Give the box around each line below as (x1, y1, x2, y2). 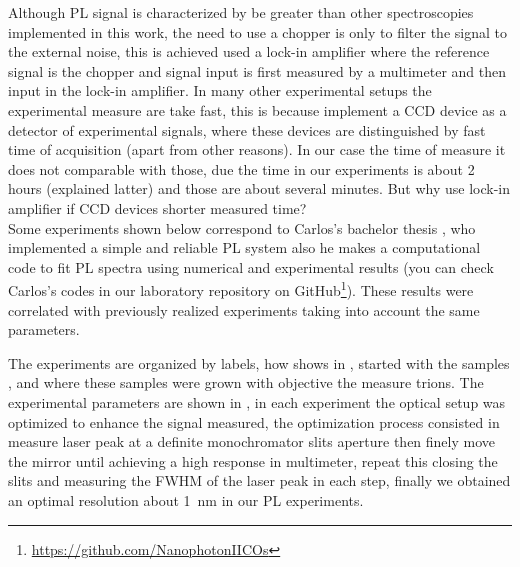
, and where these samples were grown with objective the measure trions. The (8, 372, 484, 393)
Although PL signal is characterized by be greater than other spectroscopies (8, 2, 474, 22)
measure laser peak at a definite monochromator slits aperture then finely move (8, 431, 496, 452)
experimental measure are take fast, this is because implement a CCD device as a (8, 99, 507, 120)
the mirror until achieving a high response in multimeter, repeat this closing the (8, 450, 498, 471)
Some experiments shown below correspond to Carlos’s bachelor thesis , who (8, 217, 476, 238)
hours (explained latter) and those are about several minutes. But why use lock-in (8, 178, 511, 199)
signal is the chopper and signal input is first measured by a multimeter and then (8, 60, 507, 81)
